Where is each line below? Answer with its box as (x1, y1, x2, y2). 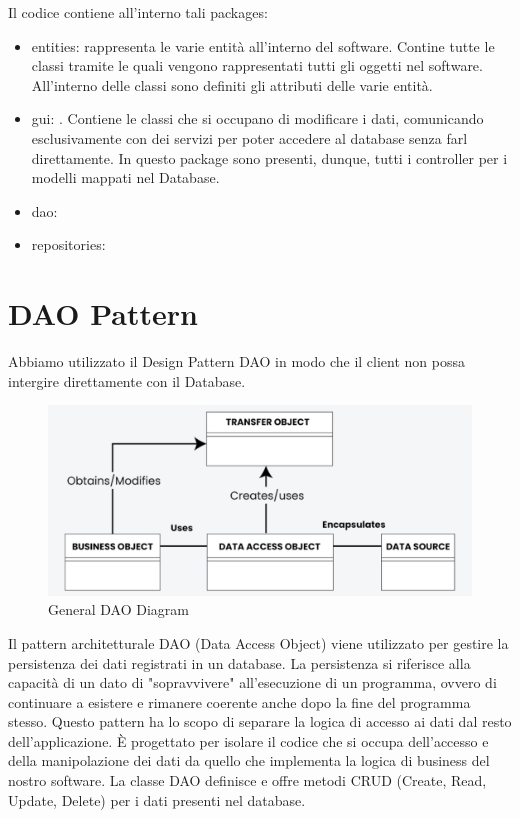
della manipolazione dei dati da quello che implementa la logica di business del (8, 750, 490, 771)
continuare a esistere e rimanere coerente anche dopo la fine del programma (8, 691, 471, 712)
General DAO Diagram (48, 599, 189, 620)
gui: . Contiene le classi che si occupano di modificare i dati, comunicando (31, 108, 484, 129)
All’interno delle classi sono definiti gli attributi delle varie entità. (31, 74, 433, 95)
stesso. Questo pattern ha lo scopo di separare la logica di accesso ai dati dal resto (8, 711, 512, 732)
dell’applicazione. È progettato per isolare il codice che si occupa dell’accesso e (8, 730, 489, 751)
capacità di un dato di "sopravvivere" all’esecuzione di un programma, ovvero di (8, 672, 497, 693)
